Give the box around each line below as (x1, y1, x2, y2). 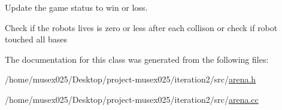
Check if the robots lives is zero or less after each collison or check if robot (5, 21, 278, 33)
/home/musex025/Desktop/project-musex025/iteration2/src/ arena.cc (5, 93, 259, 105)
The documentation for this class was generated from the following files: (5, 53, 269, 65)
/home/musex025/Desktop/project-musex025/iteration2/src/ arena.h (5, 73, 256, 85)
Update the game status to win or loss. (5, 1, 148, 13)
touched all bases (5, 33, 67, 45)
